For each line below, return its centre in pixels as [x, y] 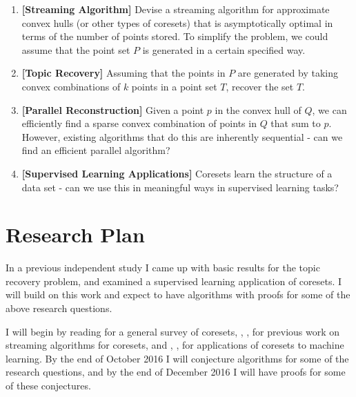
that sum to [296, 123]
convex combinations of [71, 86]
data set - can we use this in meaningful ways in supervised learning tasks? [180, 187]
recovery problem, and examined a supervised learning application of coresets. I [174, 281]
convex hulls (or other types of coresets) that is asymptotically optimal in [177, 22]
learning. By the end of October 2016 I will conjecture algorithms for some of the [177, 358]
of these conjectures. [48, 385]
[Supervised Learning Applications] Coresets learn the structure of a [177, 173]
